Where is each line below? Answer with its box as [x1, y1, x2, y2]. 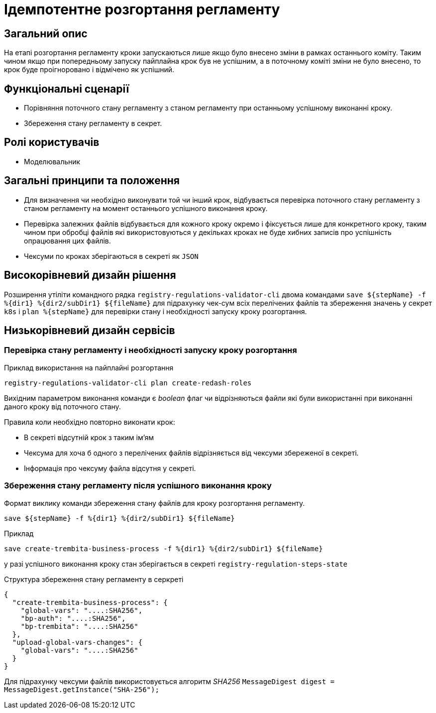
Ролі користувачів [4, 136, 100, 149]
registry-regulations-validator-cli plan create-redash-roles [4, 378, 252, 387]
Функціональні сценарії [4, 82, 129, 95]
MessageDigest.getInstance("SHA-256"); [4, 685, 159, 694]
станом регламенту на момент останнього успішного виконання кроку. [24, 204, 268, 213]
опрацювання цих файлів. [24, 236, 111, 245]
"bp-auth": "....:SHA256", [20, 614, 126, 622]
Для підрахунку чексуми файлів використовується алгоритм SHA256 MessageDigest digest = [4, 677, 334, 686]
